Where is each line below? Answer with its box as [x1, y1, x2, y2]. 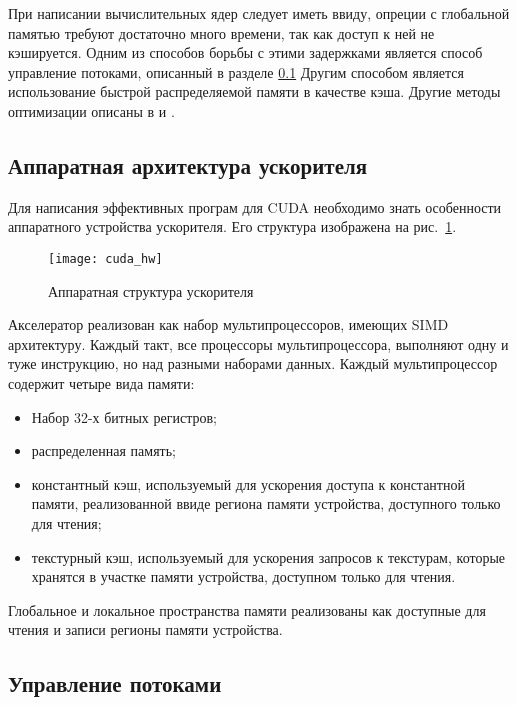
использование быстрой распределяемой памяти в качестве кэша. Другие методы [8, 81, 501, 102]
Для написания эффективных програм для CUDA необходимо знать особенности [8, 196, 502, 217]
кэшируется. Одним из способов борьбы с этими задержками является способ [8, 42, 483, 63]
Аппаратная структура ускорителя [48, 280, 254, 301]
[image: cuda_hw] [48, 251, 163, 266]
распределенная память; [31, 440, 176, 461]
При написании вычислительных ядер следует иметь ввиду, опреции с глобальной [8, 3, 510, 23]
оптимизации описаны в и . [8, 100, 175, 121]
